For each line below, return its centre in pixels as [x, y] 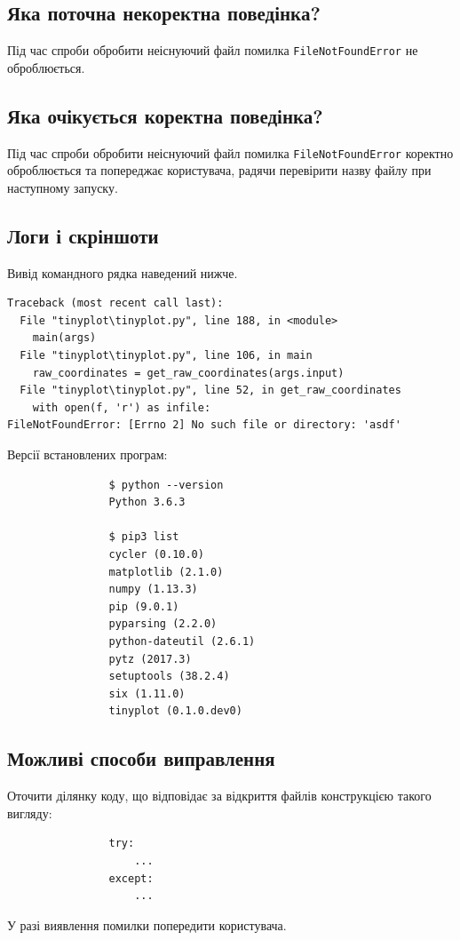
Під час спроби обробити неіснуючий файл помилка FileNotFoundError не [213, 50]
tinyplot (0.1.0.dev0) [175, 711]
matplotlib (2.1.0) [166, 572]
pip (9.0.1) [144, 606]
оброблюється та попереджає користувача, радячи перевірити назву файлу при [219, 170]
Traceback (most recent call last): [115, 303]
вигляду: [30, 813]
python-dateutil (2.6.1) [182, 641]
